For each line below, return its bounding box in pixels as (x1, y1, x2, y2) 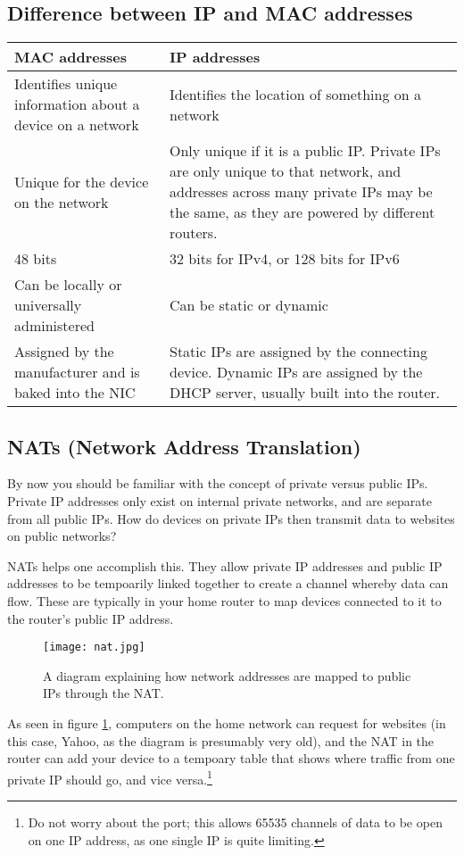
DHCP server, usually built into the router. (170, 382, 441, 403)
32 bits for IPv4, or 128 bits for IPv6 (170, 248, 400, 270)
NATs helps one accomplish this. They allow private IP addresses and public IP (7, 556, 443, 575)
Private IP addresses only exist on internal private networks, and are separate (7, 492, 432, 510)
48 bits (14, 248, 57, 270)
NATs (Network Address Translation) (7, 432, 361, 460)
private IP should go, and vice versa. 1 (7, 767, 212, 788)
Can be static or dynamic (170, 295, 328, 316)
